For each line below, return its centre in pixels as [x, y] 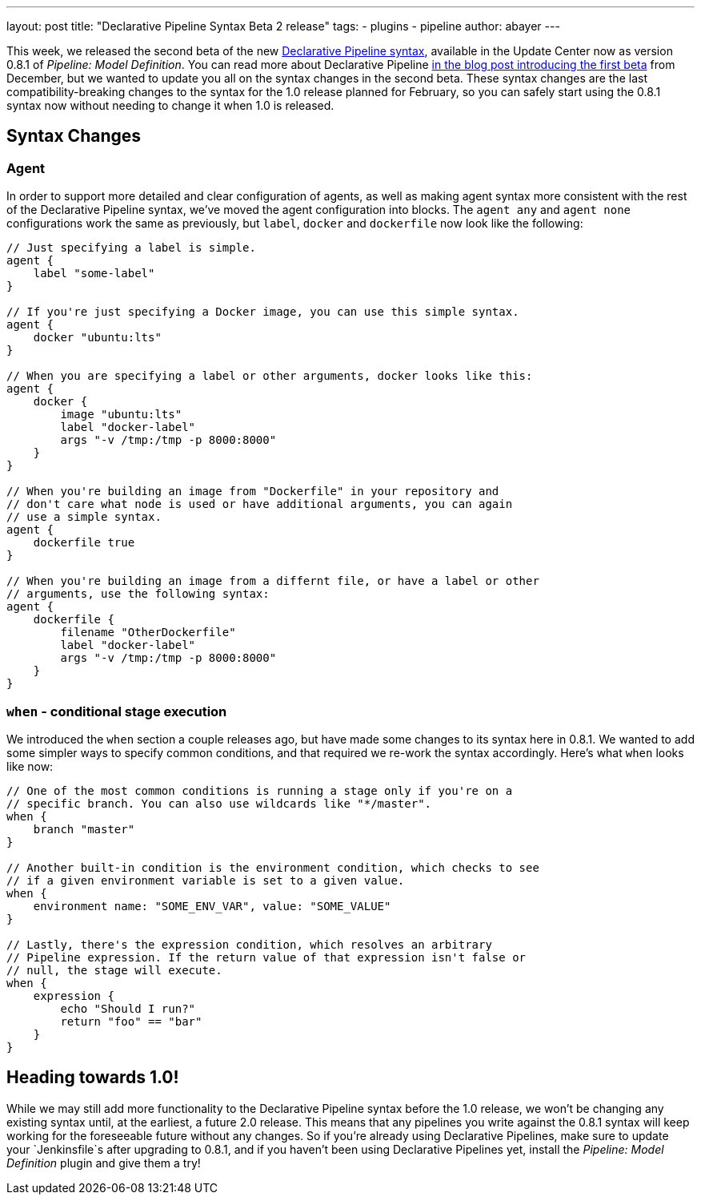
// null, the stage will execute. [114, 970]
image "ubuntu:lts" [121, 415]
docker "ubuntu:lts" [97, 338]
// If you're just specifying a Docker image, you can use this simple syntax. [263, 312]
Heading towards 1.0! [93, 1078]
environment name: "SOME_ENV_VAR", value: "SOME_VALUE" [212, 906]
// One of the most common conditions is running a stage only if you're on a [260, 790]
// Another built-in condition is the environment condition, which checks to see [273, 867]
